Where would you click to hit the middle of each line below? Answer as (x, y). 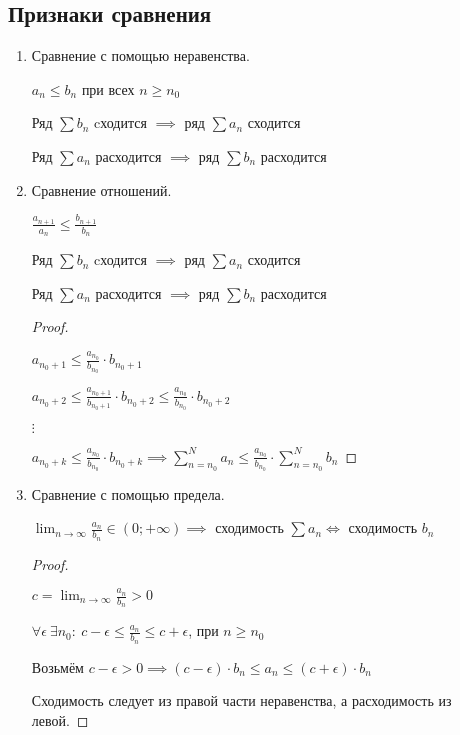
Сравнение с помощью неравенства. (140, 55)
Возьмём (57, 666)
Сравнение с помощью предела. (128, 493)
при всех (108, 88)
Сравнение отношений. (101, 189)
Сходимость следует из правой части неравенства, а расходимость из (241, 700)
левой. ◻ (60, 719)
